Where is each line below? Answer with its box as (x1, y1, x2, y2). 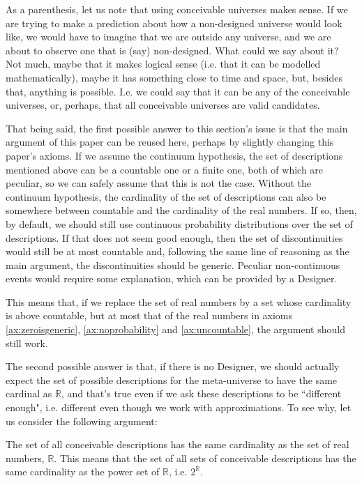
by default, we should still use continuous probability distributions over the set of (6, 216, 353, 231)
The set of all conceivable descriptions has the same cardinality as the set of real (6, 437, 349, 452)
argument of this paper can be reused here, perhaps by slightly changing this (6, 135, 334, 149)
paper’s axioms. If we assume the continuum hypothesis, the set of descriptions (6, 148, 343, 162)
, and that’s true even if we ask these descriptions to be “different (61, 386, 342, 401)
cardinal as (6, 386, 52, 401)
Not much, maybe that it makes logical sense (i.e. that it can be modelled (6, 56, 321, 71)
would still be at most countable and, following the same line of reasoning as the (6, 244, 349, 259)
